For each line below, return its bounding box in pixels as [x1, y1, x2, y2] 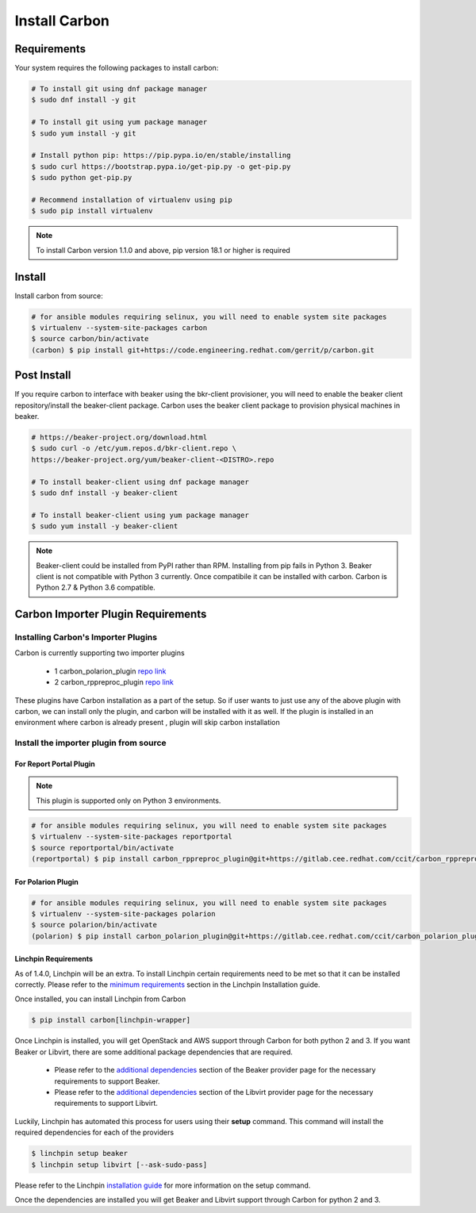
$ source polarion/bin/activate [31, 920, 158, 930]
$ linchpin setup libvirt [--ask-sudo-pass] [31, 1160, 208, 1169]
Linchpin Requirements [14, 954, 94, 964]
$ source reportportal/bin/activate [31, 843, 175, 852]
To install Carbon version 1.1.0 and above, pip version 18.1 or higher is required [36, 245, 291, 255]
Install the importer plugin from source [14, 738, 167, 749]
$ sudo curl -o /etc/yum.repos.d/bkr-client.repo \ [31, 444, 237, 453]
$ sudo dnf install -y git [31, 95, 136, 105]
